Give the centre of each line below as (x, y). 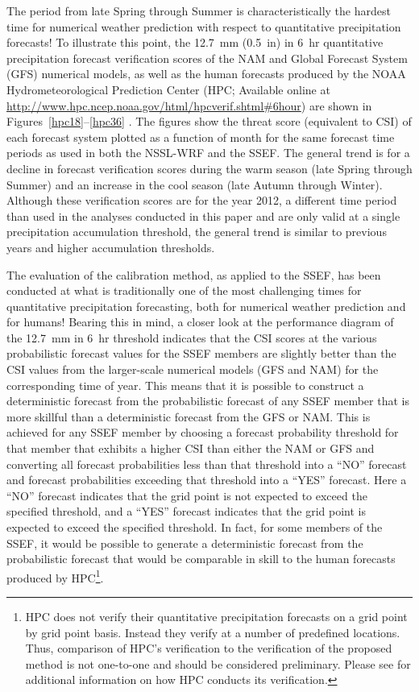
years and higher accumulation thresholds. (111, 247)
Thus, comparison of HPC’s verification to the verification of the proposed (209, 648)
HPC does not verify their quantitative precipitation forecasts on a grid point (216, 617)
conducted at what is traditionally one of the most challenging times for (184, 290)
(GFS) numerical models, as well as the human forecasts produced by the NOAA (206, 74)
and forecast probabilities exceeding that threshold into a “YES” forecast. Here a (207, 480)
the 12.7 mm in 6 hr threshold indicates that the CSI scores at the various (192, 337)
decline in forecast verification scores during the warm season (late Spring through (209, 168)
